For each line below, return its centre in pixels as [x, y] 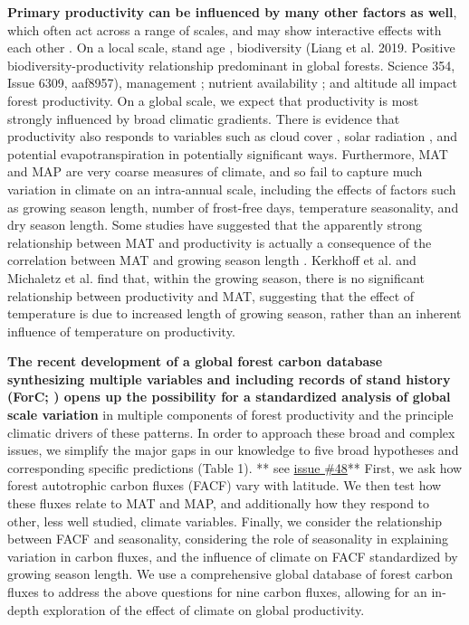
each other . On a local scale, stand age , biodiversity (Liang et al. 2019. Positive [231, 47]
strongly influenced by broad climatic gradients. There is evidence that [204, 118]
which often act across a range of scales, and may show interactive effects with [225, 29]
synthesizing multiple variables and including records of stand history [229, 379]
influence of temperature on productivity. [121, 331]
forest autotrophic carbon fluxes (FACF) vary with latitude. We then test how [225, 485]
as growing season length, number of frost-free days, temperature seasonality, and [233, 207]
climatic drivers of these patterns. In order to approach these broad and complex [231, 432]
